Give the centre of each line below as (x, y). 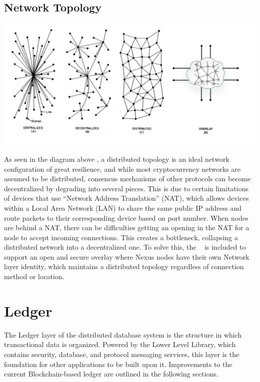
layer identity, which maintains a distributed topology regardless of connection (124, 266)
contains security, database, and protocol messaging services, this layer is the (122, 354)
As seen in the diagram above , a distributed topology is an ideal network (117, 159)
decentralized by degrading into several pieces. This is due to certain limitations (126, 188)
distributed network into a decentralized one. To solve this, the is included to (125, 247)
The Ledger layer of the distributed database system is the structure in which (123, 334)
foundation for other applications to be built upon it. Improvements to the (118, 364)
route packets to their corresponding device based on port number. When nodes (126, 217)
